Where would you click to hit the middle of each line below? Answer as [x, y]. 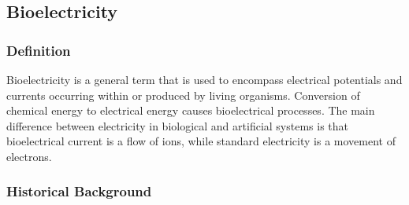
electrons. [29, 156]
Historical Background [79, 191]
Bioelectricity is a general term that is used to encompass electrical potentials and [204, 79]
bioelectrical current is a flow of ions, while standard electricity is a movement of [201, 141]
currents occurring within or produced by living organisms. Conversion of [183, 95]
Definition [39, 50]
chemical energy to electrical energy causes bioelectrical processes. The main [191, 110]
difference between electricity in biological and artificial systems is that [177, 125]
